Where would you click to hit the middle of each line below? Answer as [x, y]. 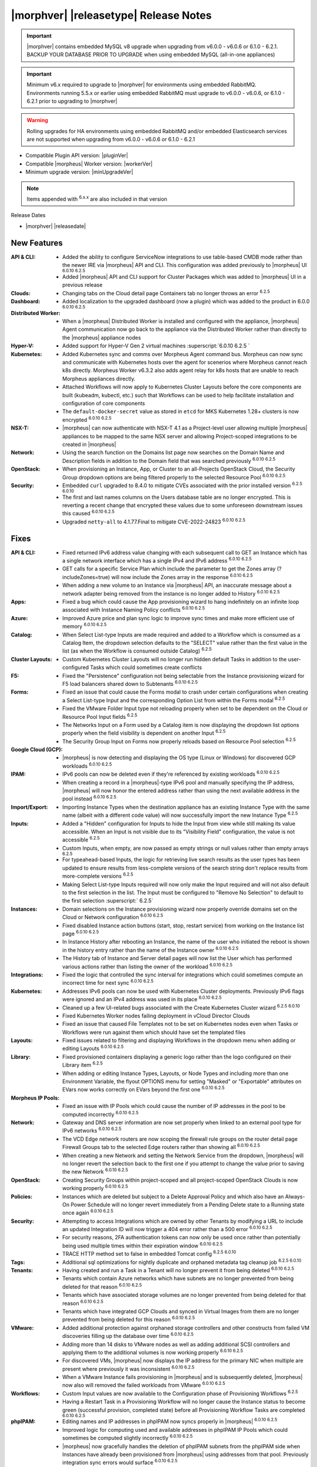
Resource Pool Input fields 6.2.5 [100, 716]
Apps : [18, 602]
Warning [37, 120]
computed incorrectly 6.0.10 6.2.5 [101, 1114]
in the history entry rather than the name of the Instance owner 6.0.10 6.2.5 [151, 949]
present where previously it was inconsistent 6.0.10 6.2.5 [129, 1368]
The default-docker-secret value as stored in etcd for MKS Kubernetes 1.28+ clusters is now [181, 411]
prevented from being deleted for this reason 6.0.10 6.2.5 [129, 1319]
